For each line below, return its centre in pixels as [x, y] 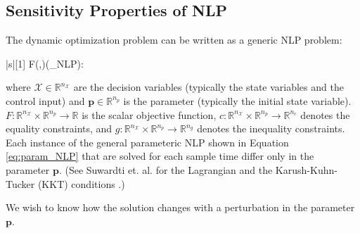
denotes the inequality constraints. [271, 128]
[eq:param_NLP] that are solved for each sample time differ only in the [160, 156]
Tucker [20, 183]
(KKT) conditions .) [81, 183]
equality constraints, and [59, 128]
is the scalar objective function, [149, 114]
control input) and [45, 100]
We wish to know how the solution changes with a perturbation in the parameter [180, 207]
